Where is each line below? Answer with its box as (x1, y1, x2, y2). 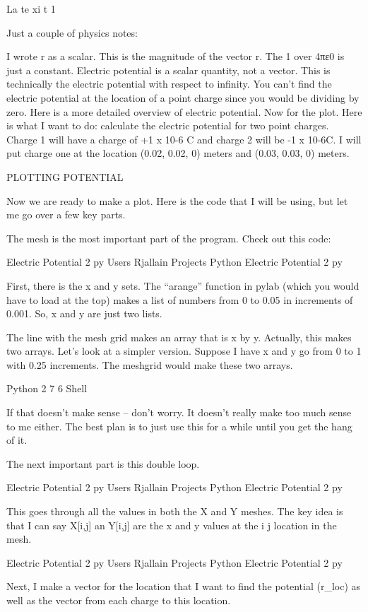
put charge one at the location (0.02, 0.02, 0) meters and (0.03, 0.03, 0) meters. (6, 146, 350, 160)
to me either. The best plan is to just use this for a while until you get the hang (6, 418, 352, 433)
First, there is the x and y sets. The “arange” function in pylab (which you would (6, 278, 360, 293)
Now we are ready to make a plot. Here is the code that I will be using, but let (6, 193, 348, 208)
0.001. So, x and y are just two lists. (6, 306, 162, 321)
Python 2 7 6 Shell (6, 381, 88, 396)
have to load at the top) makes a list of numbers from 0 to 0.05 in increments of (6, 292, 353, 307)
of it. (6, 432, 28, 447)
